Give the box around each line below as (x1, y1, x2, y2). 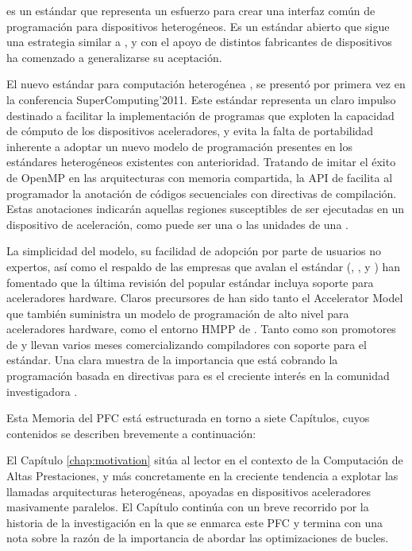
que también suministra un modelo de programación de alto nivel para (6, 305, 349, 321)
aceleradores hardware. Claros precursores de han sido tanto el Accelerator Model (6, 289, 403, 306)
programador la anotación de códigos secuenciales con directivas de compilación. (6, 184, 397, 201)
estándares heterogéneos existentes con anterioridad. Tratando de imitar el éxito (6, 153, 396, 170)
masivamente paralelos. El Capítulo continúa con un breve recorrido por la (6, 499, 369, 515)
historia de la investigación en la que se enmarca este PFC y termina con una (6, 514, 383, 530)
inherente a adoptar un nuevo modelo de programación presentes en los (6, 138, 352, 154)
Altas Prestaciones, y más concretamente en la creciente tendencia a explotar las (6, 468, 399, 484)
